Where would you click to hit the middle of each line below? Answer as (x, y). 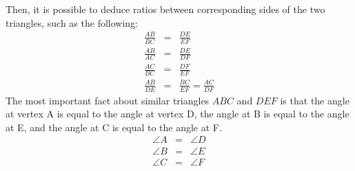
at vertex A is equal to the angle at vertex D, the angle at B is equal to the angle (177, 114)
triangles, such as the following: (72, 22)
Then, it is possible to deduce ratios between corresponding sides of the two (165, 9)
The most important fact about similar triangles (108, 100)
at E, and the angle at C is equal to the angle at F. (114, 127)
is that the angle (315, 100)
